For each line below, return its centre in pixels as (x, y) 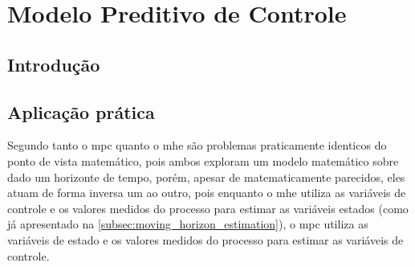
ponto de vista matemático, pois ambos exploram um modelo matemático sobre (203, 160)
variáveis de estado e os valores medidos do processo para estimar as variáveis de (205, 239)
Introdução (54, 64)
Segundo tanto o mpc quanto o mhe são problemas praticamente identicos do (197, 145)
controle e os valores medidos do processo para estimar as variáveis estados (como (208, 208)
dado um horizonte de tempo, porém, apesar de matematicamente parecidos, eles (206, 177)
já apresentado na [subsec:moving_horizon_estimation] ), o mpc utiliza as (188, 224)
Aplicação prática (81, 111)
